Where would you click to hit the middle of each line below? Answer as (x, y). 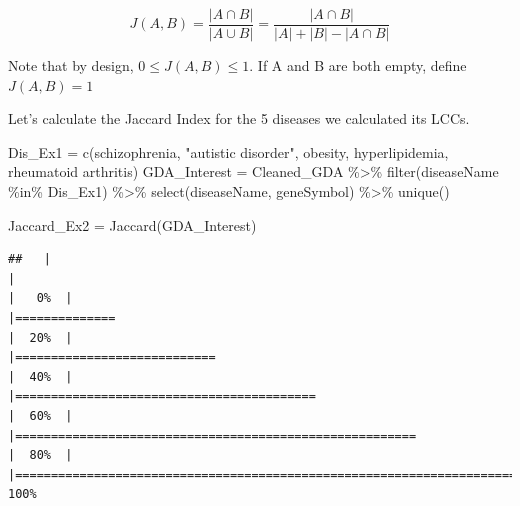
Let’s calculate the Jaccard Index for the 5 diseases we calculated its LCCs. (239, 118)
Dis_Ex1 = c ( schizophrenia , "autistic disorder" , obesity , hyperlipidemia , (228, 151)
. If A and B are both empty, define (358, 65)
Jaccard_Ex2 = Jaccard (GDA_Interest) (132, 224)
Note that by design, (71, 65)
